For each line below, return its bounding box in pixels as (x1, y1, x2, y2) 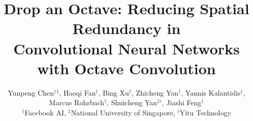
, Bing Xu (98, 87, 129, 98)
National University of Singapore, (71, 107, 175, 117)
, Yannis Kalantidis (181, 87, 241, 98)
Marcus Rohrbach (49, 97, 105, 108)
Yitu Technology (179, 107, 231, 117)
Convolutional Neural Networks (13, 38, 240, 58)
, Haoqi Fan (59, 87, 96, 98)
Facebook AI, (24, 107, 66, 117)
